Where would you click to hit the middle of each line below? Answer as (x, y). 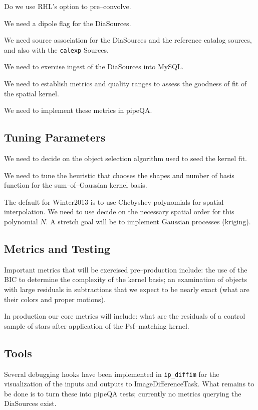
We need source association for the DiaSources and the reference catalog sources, (128, 40)
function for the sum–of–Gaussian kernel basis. (76, 185)
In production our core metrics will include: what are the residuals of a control (125, 316)
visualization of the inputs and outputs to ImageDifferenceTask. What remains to (129, 384)
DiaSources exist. (30, 403)
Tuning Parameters (55, 137)
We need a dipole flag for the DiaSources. (68, 23)
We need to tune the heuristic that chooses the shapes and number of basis (119, 175)
